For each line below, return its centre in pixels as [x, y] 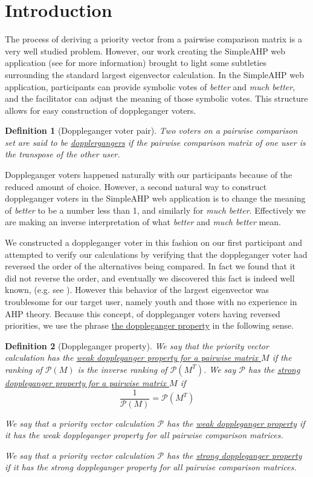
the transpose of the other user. [63, 154]
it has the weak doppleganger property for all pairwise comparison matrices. [144, 435]
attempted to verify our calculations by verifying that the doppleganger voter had [156, 254]
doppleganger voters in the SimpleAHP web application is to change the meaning [155, 198]
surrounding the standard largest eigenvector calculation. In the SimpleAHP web [154, 74]
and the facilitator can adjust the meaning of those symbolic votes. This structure [156, 98]
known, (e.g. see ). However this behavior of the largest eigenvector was [137, 290]
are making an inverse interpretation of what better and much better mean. [143, 222]
